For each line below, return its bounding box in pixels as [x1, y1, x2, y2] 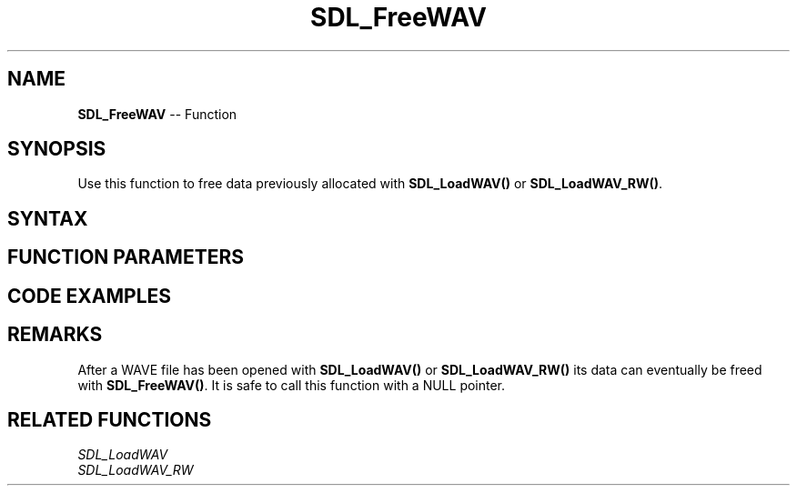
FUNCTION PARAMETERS [7, 246, 244, 269]
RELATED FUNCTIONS [7, 407, 212, 431]
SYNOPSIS [7, 137, 106, 161]
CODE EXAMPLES [7, 284, 172, 307]
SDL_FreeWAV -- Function [77, 106, 237, 122]
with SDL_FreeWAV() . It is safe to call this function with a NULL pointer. [77, 377, 506, 393]
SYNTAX [7, 206, 88, 230]
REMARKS [7, 323, 103, 347]
